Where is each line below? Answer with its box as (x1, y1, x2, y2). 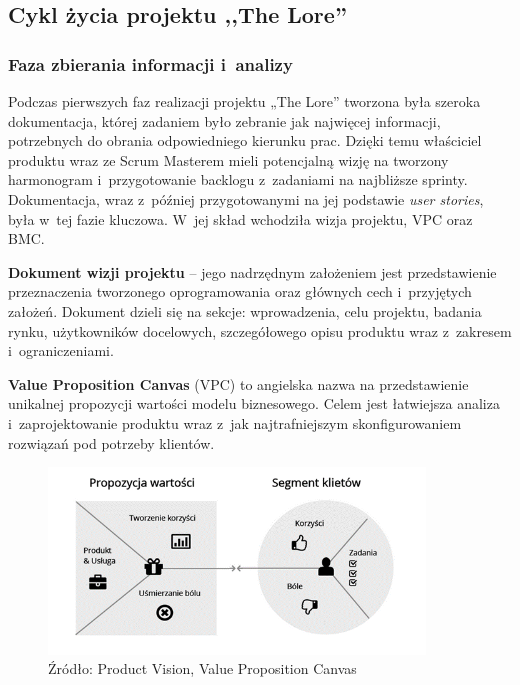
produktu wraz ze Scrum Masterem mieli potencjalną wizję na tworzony (8, 149, 449, 170)
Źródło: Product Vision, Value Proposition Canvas (48, 658, 357, 679)
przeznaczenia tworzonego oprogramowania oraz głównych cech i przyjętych (8, 281, 472, 302)
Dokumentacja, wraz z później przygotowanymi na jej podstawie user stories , (8, 188, 484, 209)
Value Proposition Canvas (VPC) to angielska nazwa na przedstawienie (8, 373, 469, 394)
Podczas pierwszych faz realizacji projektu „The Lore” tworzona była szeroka (8, 91, 481, 111)
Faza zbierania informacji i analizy (8, 51, 293, 76)
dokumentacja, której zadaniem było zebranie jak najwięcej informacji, (8, 110, 441, 131)
